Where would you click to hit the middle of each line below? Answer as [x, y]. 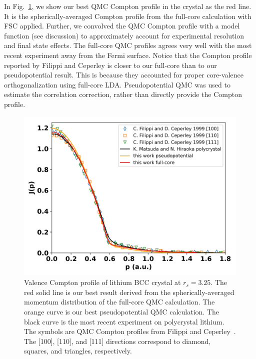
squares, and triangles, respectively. [78, 351]
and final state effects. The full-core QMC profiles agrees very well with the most [128, 45]
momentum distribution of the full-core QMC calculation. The [119, 302]
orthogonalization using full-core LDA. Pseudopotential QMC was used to [117, 84]
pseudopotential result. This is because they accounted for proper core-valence [124, 75]
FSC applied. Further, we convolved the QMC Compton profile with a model [122, 26]
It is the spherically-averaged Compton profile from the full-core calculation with [128, 16]
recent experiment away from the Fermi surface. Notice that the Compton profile [128, 55]
